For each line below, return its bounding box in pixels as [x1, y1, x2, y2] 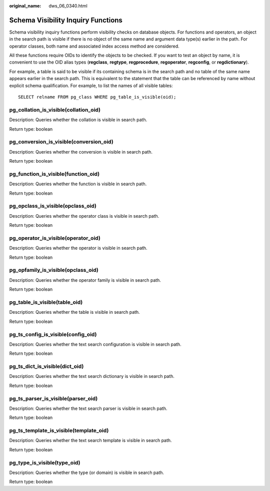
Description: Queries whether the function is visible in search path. [9, 181, 147, 187]
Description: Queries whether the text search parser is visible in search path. [9, 405, 167, 411]
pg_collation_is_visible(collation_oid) [9, 106, 101, 113]
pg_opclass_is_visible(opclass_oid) [9, 203, 97, 210]
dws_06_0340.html [48, 3, 87, 9]
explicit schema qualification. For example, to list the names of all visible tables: [9, 83, 173, 89]
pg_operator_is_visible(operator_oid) [9, 234, 101, 241]
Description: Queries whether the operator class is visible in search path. [9, 213, 159, 219]
